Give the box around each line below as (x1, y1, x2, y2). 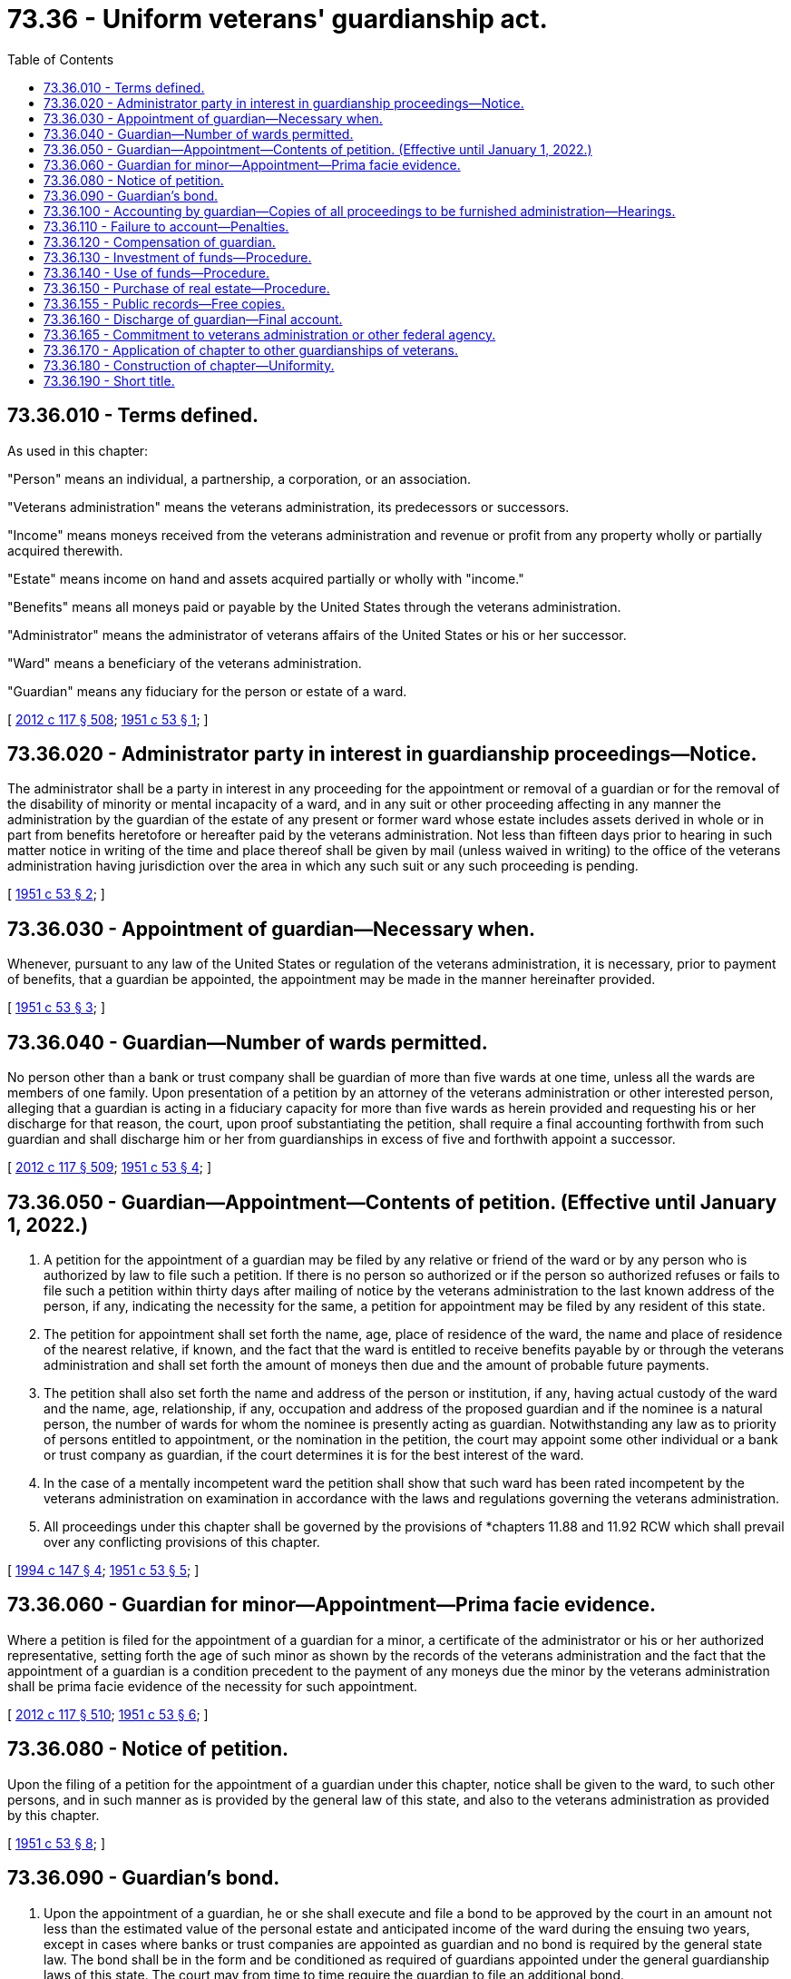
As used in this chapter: (7, 442, 149, 458)
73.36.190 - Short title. (44, 372, 175, 389)
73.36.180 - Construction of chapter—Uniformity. (44, 357, 335, 373)
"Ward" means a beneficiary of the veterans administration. (7, 655, 362, 671)
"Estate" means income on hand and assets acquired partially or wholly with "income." (7, 570, 524, 586)
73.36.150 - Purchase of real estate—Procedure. (44, 280, 330, 296)
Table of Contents (7, 51, 114, 67)
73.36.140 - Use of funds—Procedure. (44, 264, 269, 281)
